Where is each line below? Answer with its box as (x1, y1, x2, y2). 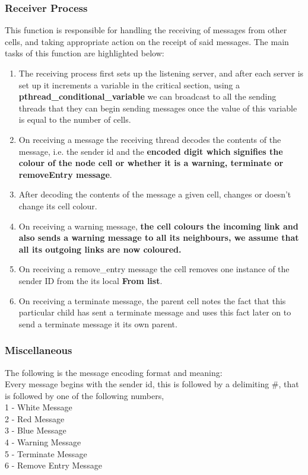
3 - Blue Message (5, 424, 66, 436)
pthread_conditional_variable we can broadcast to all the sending (18, 90, 277, 103)
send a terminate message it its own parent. (18, 317, 177, 330)
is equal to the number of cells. (18, 113, 131, 126)
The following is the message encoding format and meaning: (5, 366, 223, 378)
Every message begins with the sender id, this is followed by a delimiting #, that (5, 378, 299, 390)
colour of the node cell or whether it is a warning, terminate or (18, 157, 284, 169)
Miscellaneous (5, 343, 72, 358)
